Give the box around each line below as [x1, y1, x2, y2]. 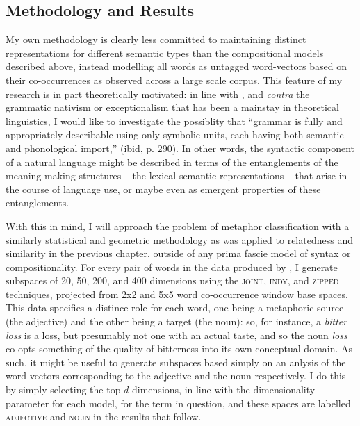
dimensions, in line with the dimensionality [132, 382, 316, 397]
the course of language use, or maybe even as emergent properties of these [6, 181, 321, 196]
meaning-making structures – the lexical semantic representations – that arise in [6, 168, 347, 183]
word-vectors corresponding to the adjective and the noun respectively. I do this [6, 368, 346, 383]
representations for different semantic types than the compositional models [6, 45, 324, 60]
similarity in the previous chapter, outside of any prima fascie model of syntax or [6, 246, 351, 261]
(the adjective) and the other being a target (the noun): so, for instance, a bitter [6, 314, 347, 329]
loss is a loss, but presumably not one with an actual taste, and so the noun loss [6, 327, 347, 342]
